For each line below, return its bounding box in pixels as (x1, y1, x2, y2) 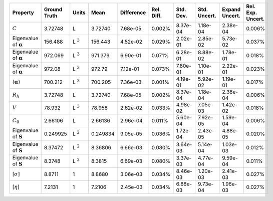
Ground (44, 6, 63, 13)
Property (12, 9, 35, 16)
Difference (120, 9, 146, 16)
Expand (222, 6, 241, 13)
